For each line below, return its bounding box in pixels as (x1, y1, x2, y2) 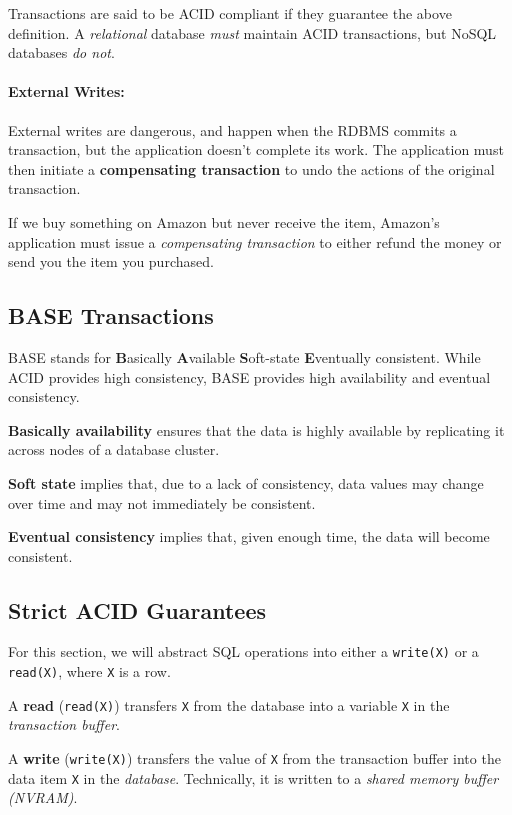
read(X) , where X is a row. (8, 661, 171, 682)
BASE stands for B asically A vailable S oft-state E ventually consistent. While (8, 346, 481, 367)
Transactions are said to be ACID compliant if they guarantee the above (8, 3, 452, 23)
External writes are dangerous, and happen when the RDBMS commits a (8, 119, 457, 140)
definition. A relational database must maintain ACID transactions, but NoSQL (8, 22, 497, 43)
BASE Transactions (8, 300, 214, 331)
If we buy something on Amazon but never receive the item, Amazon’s (8, 211, 440, 232)
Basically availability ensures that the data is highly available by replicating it (8, 419, 505, 440)
